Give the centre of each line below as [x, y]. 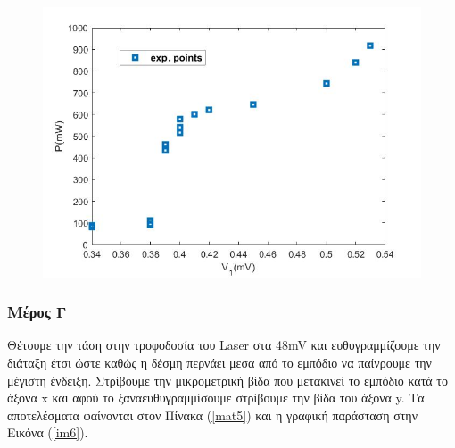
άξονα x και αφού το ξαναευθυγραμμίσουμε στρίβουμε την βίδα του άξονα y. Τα [216, 398]
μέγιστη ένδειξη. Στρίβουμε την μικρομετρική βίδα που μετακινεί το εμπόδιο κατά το [227, 380]
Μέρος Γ [37, 312]
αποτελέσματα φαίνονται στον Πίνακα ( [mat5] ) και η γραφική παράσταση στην [212, 415]
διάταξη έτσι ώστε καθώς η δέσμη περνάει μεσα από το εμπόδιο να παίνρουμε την [219, 362]
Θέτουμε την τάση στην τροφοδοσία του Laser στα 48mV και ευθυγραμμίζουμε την [224, 345]
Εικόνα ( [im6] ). [48, 432]
